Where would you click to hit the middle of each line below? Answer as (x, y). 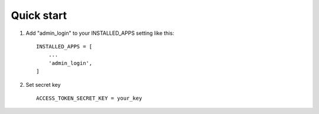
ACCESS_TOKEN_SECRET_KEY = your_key (89, 98)
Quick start (39, 15)
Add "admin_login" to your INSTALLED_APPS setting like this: (100, 33)
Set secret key (43, 84)
